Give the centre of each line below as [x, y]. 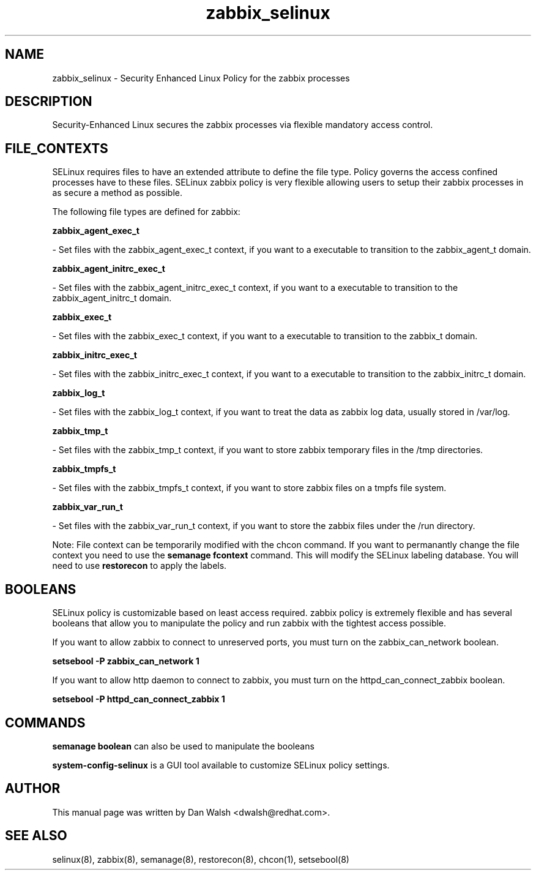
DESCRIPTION [49, 102]
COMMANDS [45, 723]
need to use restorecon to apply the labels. [140, 566]
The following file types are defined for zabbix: [146, 212]
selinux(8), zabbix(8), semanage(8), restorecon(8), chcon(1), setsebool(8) [201, 859]
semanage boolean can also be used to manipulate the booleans [183, 746]
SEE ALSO [36, 836]
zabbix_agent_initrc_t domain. [112, 298]
